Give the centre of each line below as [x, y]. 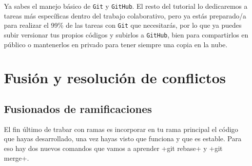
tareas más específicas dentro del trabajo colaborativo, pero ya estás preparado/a [125, 15]
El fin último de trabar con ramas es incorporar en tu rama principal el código [121, 129]
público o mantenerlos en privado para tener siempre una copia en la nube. [116, 44]
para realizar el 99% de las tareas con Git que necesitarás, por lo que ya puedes [123, 25]
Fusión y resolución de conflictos [115, 78]
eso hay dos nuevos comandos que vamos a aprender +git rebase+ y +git [113, 148]
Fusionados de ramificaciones [78, 108]
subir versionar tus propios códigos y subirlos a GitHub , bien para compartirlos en [126, 34]
